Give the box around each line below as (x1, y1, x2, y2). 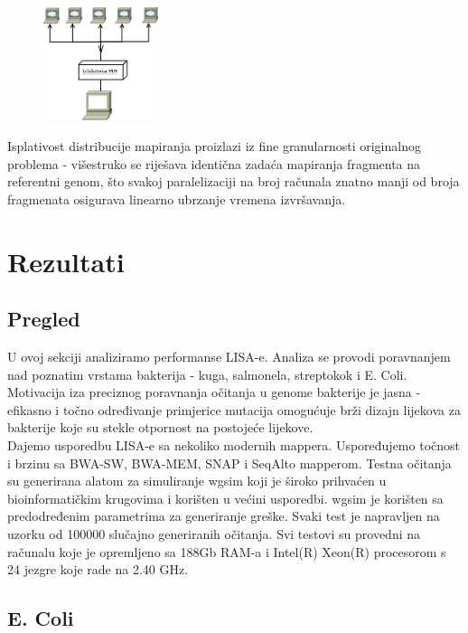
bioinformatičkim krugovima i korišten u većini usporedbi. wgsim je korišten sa (7, 488, 444, 507)
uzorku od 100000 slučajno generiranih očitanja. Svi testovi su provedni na (7, 524, 421, 543)
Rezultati (7, 242, 125, 279)
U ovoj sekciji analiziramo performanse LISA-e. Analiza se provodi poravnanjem (7, 346, 451, 365)
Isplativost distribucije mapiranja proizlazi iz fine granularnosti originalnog (7, 137, 421, 156)
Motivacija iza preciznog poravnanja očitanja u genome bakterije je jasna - (7, 383, 421, 402)
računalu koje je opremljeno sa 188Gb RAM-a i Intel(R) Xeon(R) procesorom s (7, 542, 446, 561)
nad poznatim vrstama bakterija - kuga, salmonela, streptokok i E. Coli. (7, 364, 407, 383)
